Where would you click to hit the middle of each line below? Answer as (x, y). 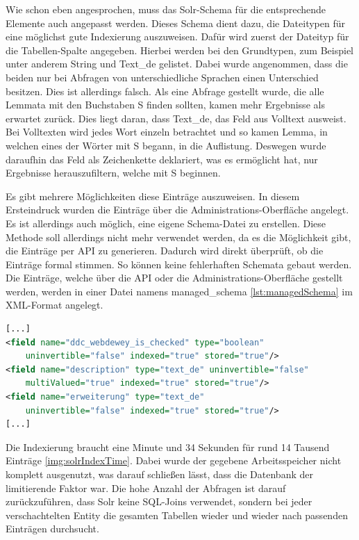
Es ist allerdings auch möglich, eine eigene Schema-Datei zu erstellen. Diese (166, 223)
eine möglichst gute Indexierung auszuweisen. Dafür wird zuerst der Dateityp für (177, 36)
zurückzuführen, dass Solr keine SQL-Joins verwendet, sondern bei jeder (159, 501)
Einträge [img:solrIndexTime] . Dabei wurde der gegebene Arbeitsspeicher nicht (174, 460)
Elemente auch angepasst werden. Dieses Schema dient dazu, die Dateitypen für (175, 23)
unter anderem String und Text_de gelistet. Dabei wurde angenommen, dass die (177, 64)
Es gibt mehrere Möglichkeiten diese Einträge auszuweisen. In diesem (153, 196)
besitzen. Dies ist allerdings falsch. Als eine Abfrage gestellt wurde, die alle (165, 91)
